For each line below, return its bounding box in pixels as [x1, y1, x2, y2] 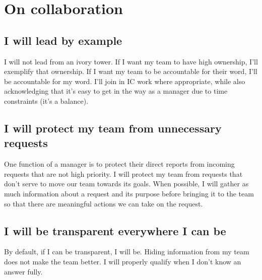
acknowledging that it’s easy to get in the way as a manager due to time [4, 86, 228, 96]
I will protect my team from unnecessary [4, 120, 222, 135]
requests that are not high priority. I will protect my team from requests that [4, 168, 243, 179]
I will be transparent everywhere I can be [4, 223, 226, 238]
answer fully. [4, 266, 43, 276]
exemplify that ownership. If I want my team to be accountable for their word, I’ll [4, 66, 257, 77]
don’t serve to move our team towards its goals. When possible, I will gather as [4, 178, 249, 189]
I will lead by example [4, 32, 122, 48]
